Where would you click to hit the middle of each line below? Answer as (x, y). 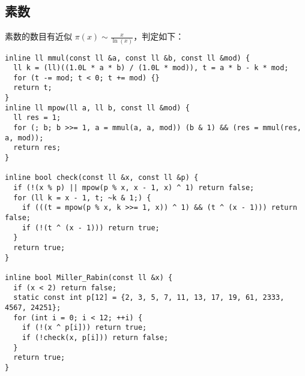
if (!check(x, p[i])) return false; (95, 337)
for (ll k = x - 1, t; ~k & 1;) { (82, 198)
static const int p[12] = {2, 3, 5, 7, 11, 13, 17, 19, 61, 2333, (149, 298)
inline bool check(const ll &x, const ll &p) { (102, 178)
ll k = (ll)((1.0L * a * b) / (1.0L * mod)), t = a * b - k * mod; (151, 68)
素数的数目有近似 (38, 36)
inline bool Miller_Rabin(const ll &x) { (89, 277)
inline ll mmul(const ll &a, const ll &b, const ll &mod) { (128, 58)
